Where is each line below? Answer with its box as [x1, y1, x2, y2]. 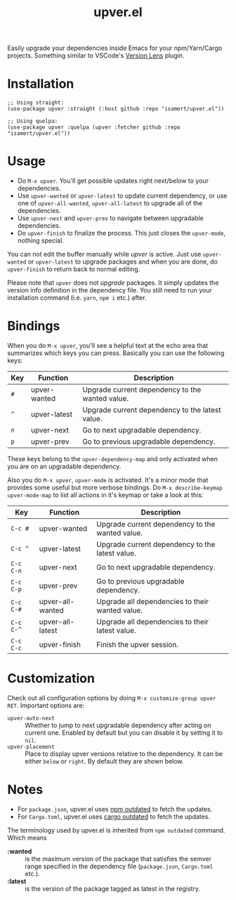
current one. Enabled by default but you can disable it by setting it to [25, 728, 223, 737]
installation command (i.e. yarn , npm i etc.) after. [7, 293, 147, 302]
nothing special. [17, 236, 65, 245]
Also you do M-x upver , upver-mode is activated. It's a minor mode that [7, 476, 209, 484]
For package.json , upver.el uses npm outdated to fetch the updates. [17, 804, 213, 813]
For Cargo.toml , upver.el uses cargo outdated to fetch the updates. [17, 812, 211, 821]
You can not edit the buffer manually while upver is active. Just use [7, 250, 202, 259]
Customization [7, 671, 95, 686]
